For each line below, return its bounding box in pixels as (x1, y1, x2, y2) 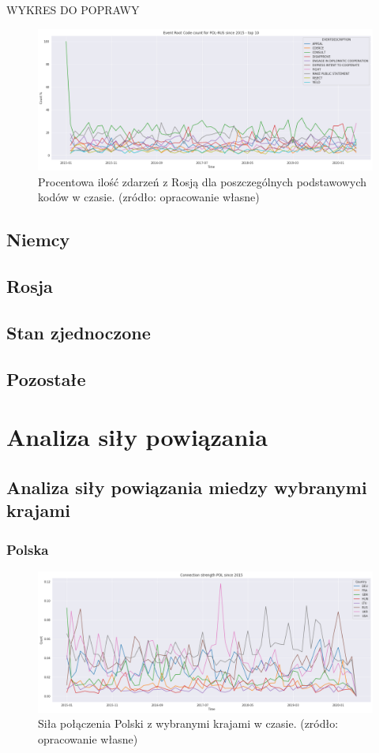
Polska (6, 539, 49, 559)
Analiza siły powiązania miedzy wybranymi (6, 474, 367, 499)
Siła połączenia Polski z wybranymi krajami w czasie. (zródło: (38, 715, 339, 732)
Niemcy (6, 227, 70, 252)
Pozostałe (6, 366, 86, 391)
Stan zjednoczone (6, 320, 151, 345)
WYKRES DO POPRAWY (6, 2, 140, 17)
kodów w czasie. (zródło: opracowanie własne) (38, 189, 260, 205)
